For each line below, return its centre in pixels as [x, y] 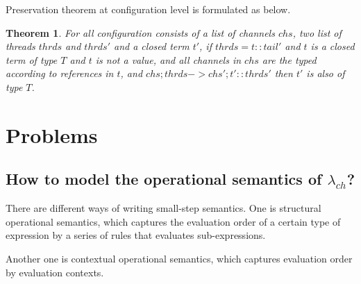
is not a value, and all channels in [168, 59]
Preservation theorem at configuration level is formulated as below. [148, 9]
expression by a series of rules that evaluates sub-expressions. [136, 235]
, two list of [317, 32]
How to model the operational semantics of [164, 179]
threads [20, 46]
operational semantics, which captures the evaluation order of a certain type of [173, 221]
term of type [32, 59]
